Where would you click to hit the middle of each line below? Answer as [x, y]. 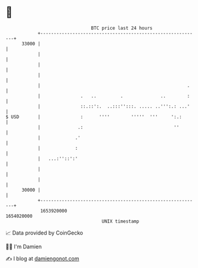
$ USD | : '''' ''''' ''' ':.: [94, 117]
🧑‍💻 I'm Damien [24, 247]
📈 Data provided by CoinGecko [44, 233]
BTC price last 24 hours [122, 28]
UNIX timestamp [120, 221]
